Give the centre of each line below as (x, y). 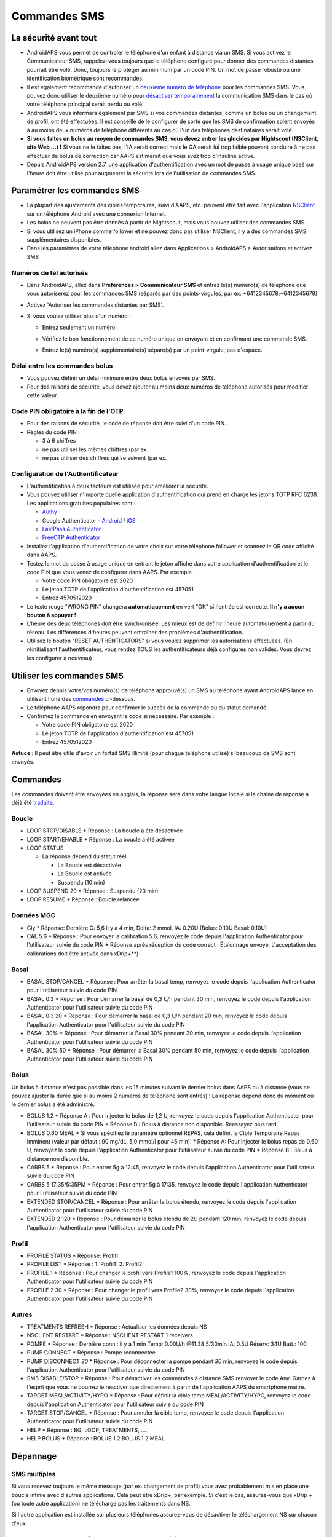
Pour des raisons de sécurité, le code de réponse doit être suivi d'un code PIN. (127, 424)
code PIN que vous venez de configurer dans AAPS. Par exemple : (111, 572)
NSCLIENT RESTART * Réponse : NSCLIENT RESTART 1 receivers (110, 1335)
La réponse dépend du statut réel (84, 856)
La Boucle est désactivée (89, 865)
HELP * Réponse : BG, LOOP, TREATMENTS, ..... (88, 1430)
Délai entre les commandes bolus (62, 366)
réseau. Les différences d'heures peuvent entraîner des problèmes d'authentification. (135, 632)
